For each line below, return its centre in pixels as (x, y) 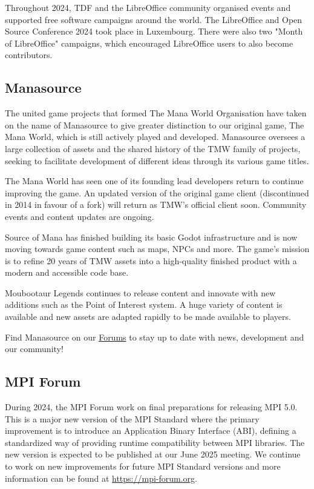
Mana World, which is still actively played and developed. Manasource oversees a (155, 137)
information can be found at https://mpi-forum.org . (101, 478)
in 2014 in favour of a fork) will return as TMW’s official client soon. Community (156, 205)
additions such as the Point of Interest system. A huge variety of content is (144, 304)
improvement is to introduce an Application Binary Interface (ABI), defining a (151, 431)
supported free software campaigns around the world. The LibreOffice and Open (154, 19)
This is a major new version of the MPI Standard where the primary (132, 418)
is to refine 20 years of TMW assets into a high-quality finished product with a (151, 260)
